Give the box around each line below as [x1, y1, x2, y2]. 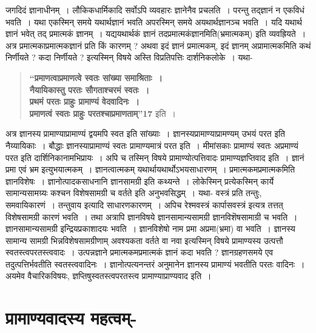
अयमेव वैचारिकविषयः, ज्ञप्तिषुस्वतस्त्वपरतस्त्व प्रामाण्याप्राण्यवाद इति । [5, 269, 212, 282]
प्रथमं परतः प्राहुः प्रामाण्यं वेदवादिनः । [29, 95, 140, 108]
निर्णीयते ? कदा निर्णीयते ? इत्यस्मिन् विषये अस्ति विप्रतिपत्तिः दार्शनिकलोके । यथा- [5, 51, 253, 64]
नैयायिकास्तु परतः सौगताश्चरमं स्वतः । [29, 83, 150, 96]
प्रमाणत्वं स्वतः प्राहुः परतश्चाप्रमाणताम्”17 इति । [29, 107, 176, 119]
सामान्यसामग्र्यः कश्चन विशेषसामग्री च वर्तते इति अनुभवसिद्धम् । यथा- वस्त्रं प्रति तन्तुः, [5, 186, 262, 199]
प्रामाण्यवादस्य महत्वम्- [5, 305, 137, 330]
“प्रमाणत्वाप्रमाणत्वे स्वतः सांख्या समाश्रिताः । [29, 71, 163, 84]
